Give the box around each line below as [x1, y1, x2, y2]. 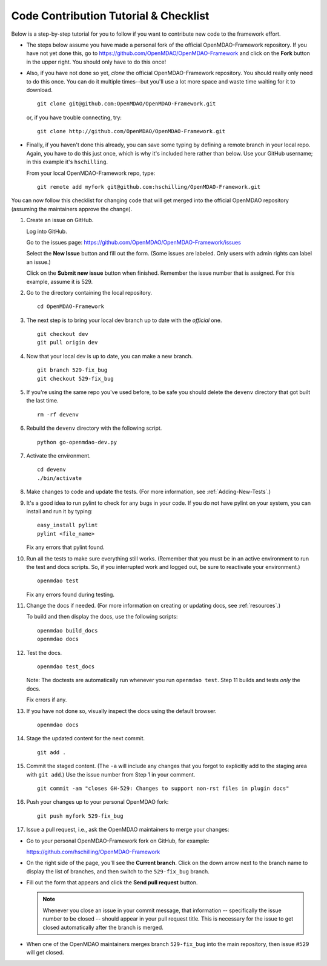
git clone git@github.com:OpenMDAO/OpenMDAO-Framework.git [37, 100, 216, 107]
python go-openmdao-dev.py [37, 439, 117, 445]
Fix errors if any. [26, 696, 67, 703]
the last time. [26, 397, 59, 404]
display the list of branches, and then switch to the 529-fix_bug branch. [26, 867, 210, 875]
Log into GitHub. [26, 228, 67, 235]
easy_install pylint [37, 522, 98, 529]
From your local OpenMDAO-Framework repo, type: [26, 169, 156, 177]
